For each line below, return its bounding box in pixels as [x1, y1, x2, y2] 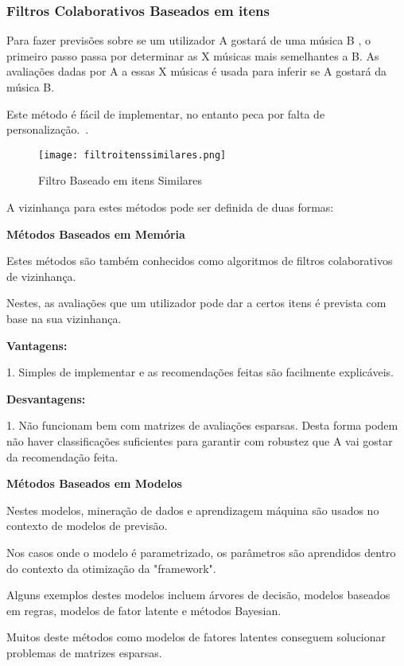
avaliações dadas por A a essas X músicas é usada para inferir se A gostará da [6, 63, 387, 80]
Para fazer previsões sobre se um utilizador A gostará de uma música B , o [6, 32, 371, 49]
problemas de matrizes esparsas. [6, 644, 162, 660]
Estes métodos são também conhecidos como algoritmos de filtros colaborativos [6, 252, 393, 269]
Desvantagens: [6, 390, 86, 407]
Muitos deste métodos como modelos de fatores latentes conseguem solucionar [6, 629, 387, 645]
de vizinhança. [6, 267, 76, 284]
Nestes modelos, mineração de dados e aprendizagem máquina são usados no [6, 501, 379, 518]
